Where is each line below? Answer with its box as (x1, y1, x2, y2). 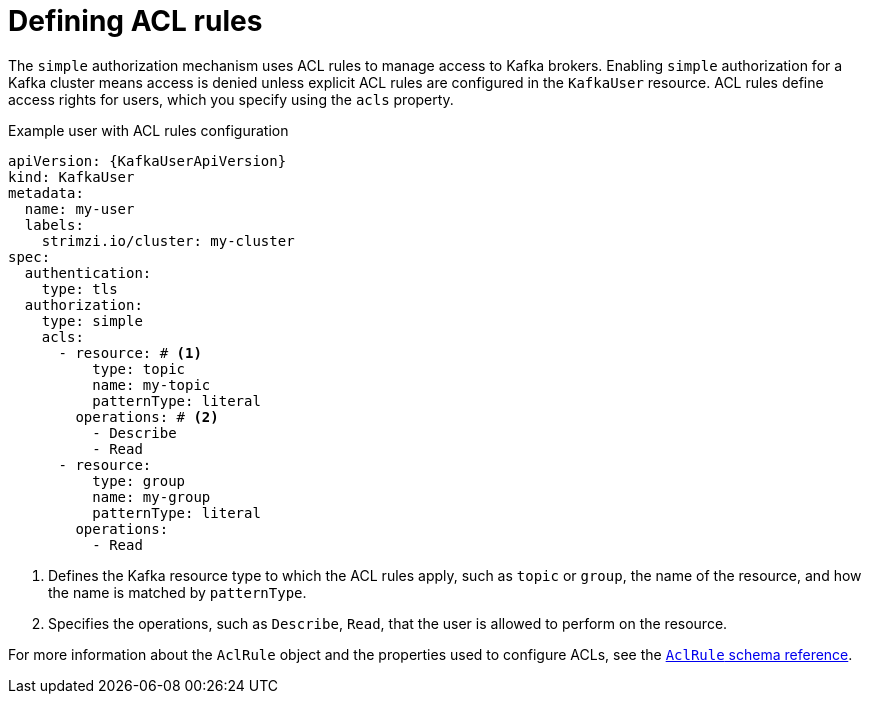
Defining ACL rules (8, 4, 263, 38)
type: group (92, 472, 186, 489)
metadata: (8, 184, 84, 201)
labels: (24, 216, 84, 233)
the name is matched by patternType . (48, 583, 307, 601)
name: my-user (24, 200, 135, 217)
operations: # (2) (75, 408, 219, 425)
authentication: (24, 264, 152, 281)
